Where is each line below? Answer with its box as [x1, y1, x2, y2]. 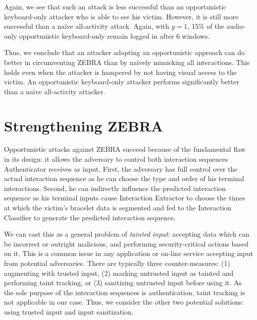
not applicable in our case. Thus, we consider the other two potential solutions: [4, 297, 244, 307]
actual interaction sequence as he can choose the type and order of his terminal [4, 173, 244, 184]
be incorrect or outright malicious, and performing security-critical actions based [4, 238, 249, 249]
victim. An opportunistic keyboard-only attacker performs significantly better [4, 76, 239, 87]
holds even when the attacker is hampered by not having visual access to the [4, 66, 237, 77]
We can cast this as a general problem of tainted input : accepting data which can [4, 229, 250, 239]
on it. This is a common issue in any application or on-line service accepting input [4, 248, 254, 258]
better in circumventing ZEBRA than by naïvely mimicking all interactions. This [4, 57, 250, 67]
